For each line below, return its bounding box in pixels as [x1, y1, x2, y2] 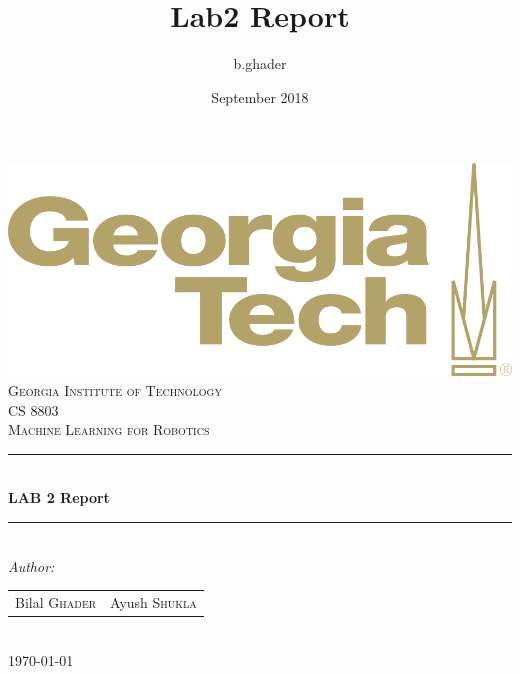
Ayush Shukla [110, 591, 197, 612]
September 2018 [211, 86, 309, 107]
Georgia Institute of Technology [8, 380, 222, 400]
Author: [8, 555, 55, 576]
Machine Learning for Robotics [8, 419, 210, 440]
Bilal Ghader [15, 591, 97, 612]
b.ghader [233, 53, 287, 74]
